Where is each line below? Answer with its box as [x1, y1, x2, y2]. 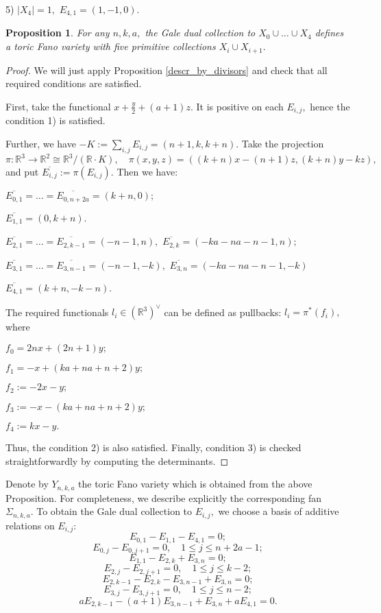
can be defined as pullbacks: [164, 304, 282, 319]
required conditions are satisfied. [5, 76, 142, 91]
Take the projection [241, 136, 324, 150]
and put [5, 165, 39, 179]
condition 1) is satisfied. [5, 113, 106, 128]
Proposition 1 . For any [5, 25, 110, 40]
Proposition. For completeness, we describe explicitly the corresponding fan [5, 490, 322, 505]
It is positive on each [196, 99, 284, 113]
